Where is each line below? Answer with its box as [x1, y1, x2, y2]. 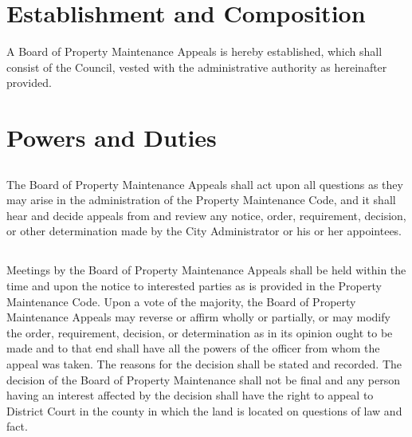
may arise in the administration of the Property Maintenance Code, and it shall [6, 191, 396, 208]
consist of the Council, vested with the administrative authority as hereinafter [6, 58, 387, 75]
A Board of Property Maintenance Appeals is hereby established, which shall [6, 43, 383, 60]
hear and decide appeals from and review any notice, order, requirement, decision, [6, 207, 406, 223]
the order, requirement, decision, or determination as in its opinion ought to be [6, 324, 393, 341]
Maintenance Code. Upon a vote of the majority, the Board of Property [6, 293, 356, 309]
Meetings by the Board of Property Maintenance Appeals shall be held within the [6, 262, 406, 278]
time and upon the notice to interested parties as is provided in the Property [6, 278, 382, 294]
